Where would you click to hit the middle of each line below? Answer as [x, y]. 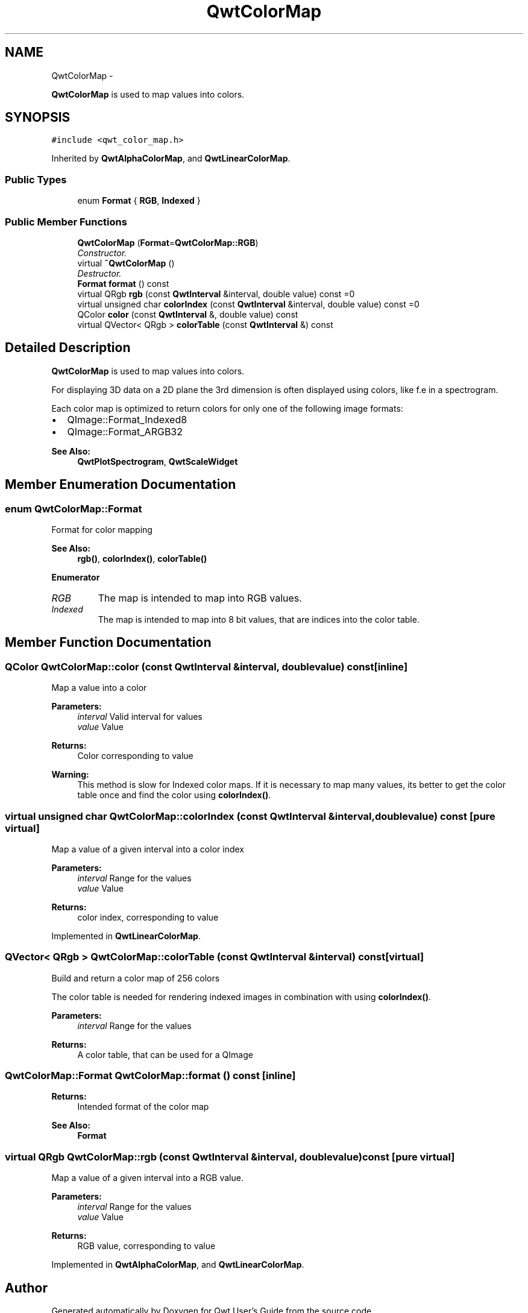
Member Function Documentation [108, 643]
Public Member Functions [66, 222]
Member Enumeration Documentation [121, 485]
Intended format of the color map [143, 1107]
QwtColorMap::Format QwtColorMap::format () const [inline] [150, 1076]
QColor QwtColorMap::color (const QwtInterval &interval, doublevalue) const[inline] [206, 666]
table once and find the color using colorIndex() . [174, 795]
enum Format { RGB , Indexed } [139, 201]
